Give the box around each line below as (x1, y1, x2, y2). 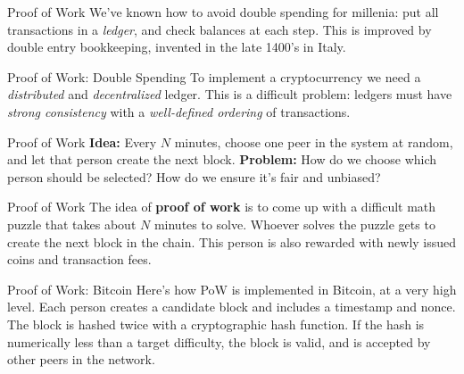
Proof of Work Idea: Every (7, 132, 157, 151)
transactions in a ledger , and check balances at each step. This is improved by (7, 20, 432, 38)
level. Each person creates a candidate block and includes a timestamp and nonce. (7, 297, 456, 316)
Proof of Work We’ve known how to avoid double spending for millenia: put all (7, 3, 439, 21)
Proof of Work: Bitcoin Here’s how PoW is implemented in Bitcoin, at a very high (7, 279, 457, 298)
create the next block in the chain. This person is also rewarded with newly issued (7, 232, 457, 251)
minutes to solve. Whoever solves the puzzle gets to (153, 214, 435, 233)
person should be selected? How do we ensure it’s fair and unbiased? (7, 167, 381, 186)
